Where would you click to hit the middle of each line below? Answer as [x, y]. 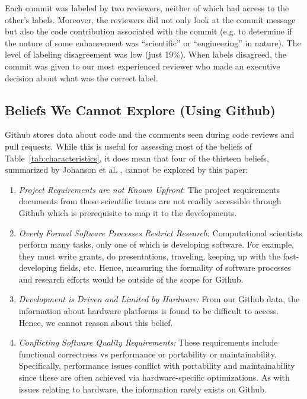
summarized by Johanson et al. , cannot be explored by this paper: [127, 170]
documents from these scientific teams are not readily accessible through [150, 201]
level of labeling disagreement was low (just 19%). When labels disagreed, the [145, 54]
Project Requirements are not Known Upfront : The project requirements [149, 189]
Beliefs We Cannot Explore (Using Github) [140, 110]
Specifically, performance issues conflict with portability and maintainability [157, 365]
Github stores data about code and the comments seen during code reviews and [150, 134]
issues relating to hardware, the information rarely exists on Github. [143, 389]
